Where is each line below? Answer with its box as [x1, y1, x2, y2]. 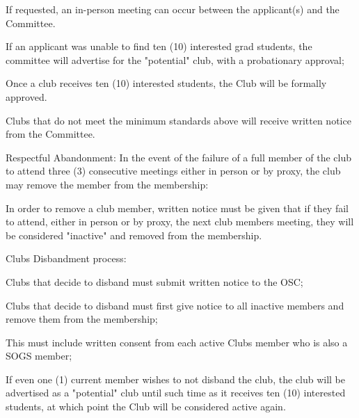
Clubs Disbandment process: [6, 251, 127, 266]
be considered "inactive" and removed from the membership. [6, 227, 262, 242]
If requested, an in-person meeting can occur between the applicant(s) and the [6, 2, 340, 16]
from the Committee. [6, 127, 95, 141]
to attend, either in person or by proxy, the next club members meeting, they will [6, 214, 354, 229]
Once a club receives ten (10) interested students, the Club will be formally [6, 76, 327, 90]
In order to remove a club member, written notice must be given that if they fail [6, 200, 349, 215]
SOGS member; [6, 348, 72, 363]
